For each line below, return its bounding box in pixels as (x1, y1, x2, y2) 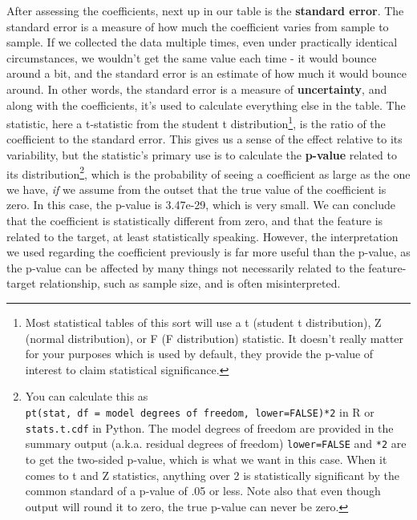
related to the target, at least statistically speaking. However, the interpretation (6, 228, 399, 244)
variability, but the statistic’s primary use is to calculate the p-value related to (6, 147, 398, 163)
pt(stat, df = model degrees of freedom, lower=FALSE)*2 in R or (25, 403, 374, 420)
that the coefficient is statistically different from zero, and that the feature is (6, 212, 383, 229)
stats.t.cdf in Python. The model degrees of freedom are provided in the (25, 419, 394, 436)
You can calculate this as (25, 388, 148, 405)
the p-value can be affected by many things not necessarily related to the (6, 259, 365, 276)
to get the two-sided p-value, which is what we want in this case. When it (25, 450, 387, 467)
